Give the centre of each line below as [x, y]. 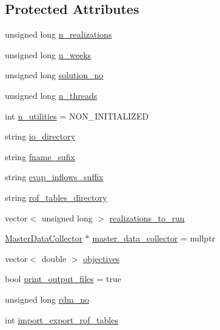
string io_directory [40, 136]
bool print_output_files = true [63, 279]
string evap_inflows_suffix [54, 177]
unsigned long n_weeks [48, 54]
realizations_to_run [147, 217]
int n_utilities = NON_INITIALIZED [77, 116]
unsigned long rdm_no [47, 299]
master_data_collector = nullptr [154, 238]
